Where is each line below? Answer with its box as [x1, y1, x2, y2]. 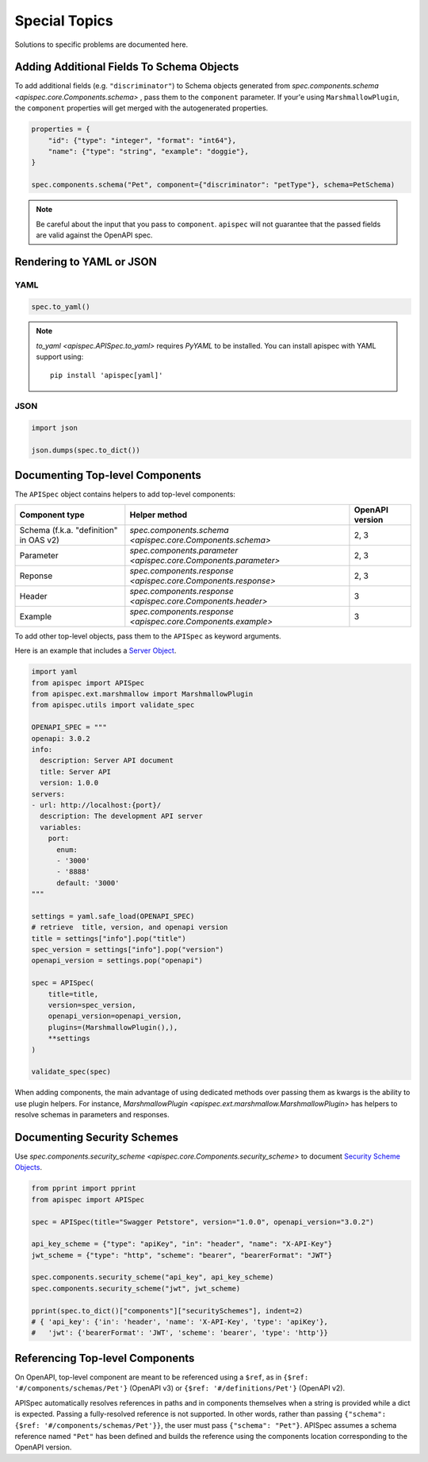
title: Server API [40, 767, 111, 776]
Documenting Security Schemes [14, 1130, 178, 1144]
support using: [36, 352, 84, 361]
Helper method [129, 509, 188, 520]
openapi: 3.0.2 [31, 734, 90, 743]
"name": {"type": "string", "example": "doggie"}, [48, 147, 249, 156]
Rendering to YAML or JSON [14, 255, 158, 268]
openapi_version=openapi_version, [48, 1012, 182, 1020]
